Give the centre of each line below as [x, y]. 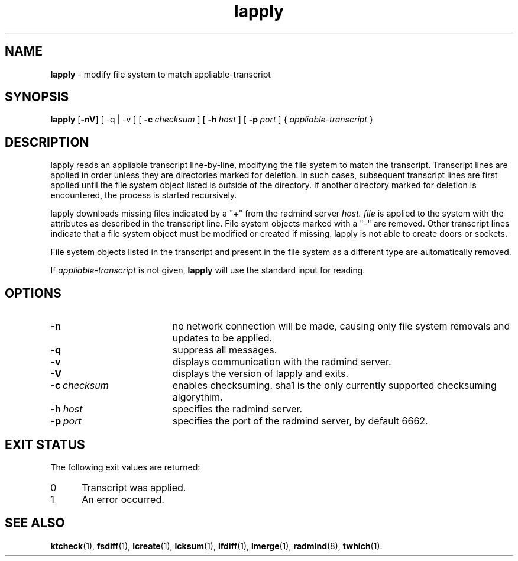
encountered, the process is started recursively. [144, 195]
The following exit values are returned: [125, 467]
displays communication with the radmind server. [282, 362]
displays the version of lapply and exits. [260, 374]
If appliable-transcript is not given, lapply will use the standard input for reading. [208, 270]
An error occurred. [123, 499]
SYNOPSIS [37, 97]
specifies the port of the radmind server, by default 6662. [300, 421]
